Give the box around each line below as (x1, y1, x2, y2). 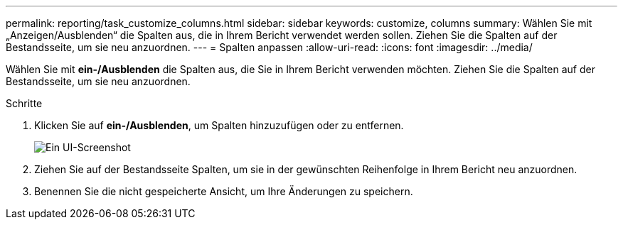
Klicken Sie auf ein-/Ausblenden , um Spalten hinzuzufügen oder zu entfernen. (34, 119, 404, 131)
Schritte (6, 97, 43, 109)
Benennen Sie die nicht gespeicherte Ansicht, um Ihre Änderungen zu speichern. (34, 185, 413, 197)
